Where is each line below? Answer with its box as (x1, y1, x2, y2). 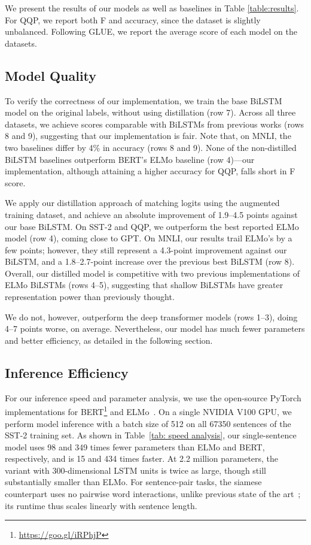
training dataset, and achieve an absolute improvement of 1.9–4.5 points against (5, 208, 298, 220)
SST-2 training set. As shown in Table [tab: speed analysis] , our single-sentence (5, 429, 297, 441)
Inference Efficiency (5, 363, 129, 381)
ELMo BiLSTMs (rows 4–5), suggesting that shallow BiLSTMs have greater (5, 278, 283, 291)
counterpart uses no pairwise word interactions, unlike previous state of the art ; (5, 488, 301, 500)
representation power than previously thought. (5, 290, 175, 303)
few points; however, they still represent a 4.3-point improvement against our (5, 243, 287, 256)
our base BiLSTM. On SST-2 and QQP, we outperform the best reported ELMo (5, 220, 299, 232)
